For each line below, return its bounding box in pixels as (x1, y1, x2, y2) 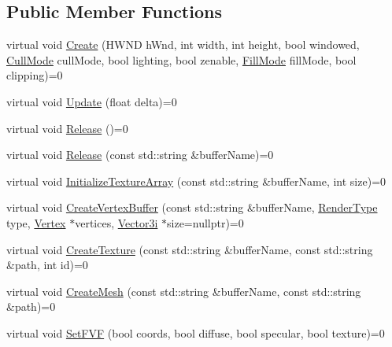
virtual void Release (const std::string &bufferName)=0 (6, 146, 274, 163)
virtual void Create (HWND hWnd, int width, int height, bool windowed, (6, 36, 360, 53)
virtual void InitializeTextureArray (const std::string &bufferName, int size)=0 (6, 172, 386, 189)
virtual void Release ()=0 (6, 120, 128, 136)
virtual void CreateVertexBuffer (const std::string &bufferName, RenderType (6, 199, 378, 216)
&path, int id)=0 (6, 257, 88, 273)
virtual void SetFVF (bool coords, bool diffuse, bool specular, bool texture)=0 (6, 324, 385, 341)
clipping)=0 (6, 67, 63, 83)
